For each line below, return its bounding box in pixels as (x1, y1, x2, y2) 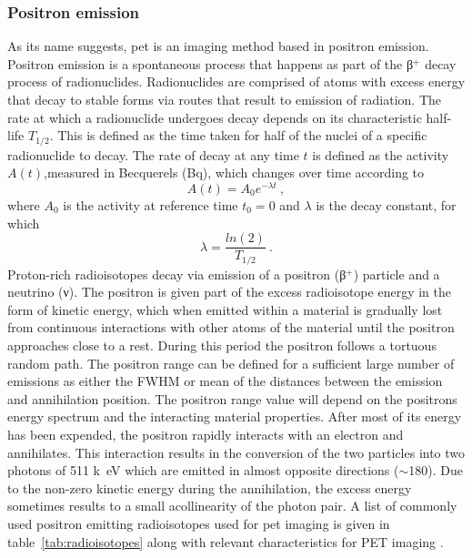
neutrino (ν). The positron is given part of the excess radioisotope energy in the (7, 282, 451, 301)
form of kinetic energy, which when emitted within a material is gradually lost (7, 299, 443, 319)
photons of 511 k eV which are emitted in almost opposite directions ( (7, 461, 399, 480)
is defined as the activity (312, 145, 449, 164)
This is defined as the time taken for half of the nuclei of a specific (57, 126, 427, 145)
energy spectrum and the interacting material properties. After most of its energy (7, 407, 462, 426)
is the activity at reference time (63, 195, 238, 214)
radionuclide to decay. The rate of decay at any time (7, 145, 299, 164)
